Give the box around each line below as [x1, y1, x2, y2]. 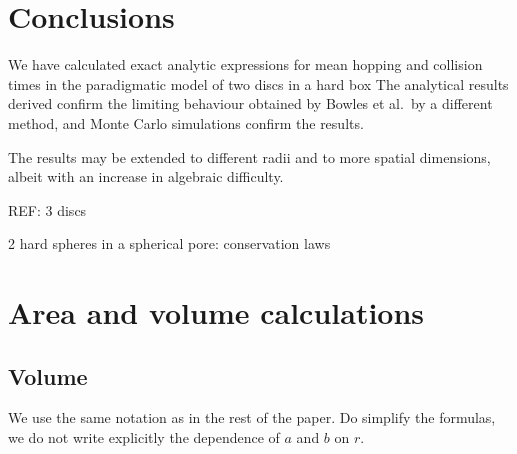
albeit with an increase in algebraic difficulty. [8, 166, 284, 187]
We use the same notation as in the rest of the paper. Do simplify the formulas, [8, 407, 496, 428]
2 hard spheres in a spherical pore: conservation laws [8, 233, 331, 254]
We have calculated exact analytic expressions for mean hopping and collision [8, 54, 483, 75]
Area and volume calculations [8, 292, 425, 333]
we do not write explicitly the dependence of [8, 427, 280, 448]
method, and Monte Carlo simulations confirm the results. [8, 112, 364, 133]
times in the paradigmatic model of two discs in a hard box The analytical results [8, 73, 509, 94]
